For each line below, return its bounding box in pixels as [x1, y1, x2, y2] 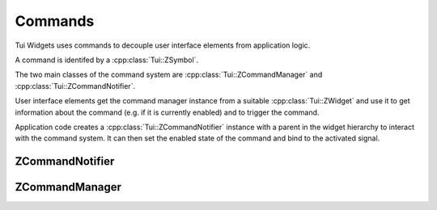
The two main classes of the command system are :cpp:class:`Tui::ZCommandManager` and [15, 69, 323, 80]
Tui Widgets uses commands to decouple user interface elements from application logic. [15, 40, 311, 50]
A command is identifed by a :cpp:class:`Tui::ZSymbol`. [15, 55, 198, 65]
